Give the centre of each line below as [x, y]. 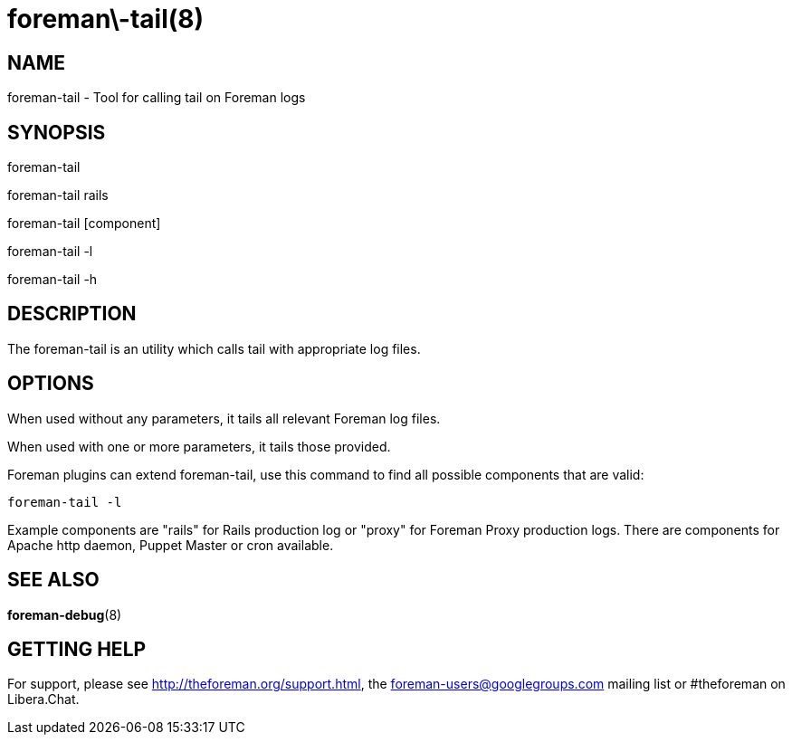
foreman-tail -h [52, 280]
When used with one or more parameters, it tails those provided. [199, 446]
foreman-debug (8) [65, 614]
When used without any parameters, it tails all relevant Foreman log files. [224, 418]
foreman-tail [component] [84, 224]
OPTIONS [51, 384]
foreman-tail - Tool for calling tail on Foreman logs [157, 98]
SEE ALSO [53, 580]
